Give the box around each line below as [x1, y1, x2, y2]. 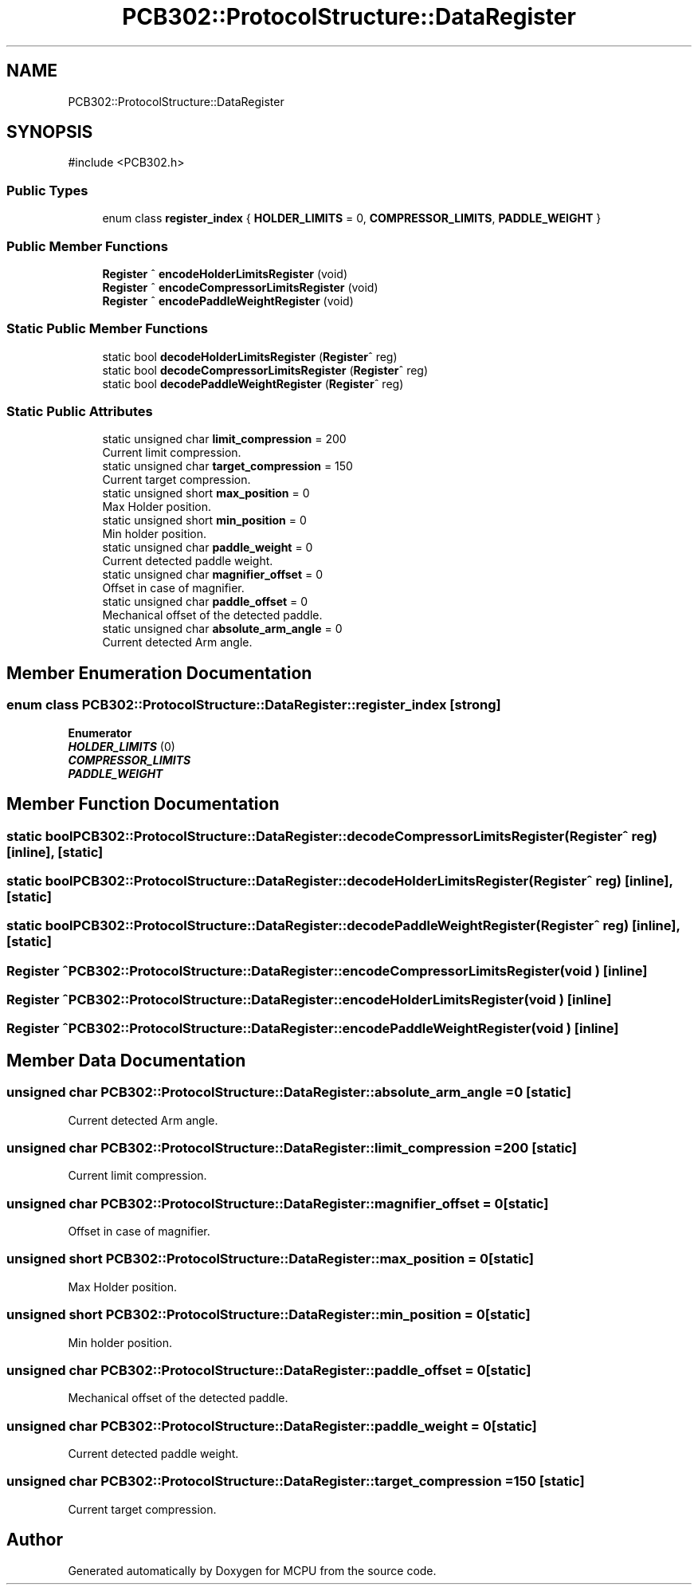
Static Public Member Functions [6, 320, 209, 337]
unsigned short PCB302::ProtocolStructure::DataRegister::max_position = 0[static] [6, 1251, 535, 1267]
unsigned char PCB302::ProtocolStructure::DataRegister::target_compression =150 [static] [6, 1473, 585, 1490]
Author [6, 1530, 63, 1550]
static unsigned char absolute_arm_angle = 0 [102, 622, 343, 636]
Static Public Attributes [6, 403, 153, 420]
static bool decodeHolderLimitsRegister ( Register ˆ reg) [102, 349, 398, 363]
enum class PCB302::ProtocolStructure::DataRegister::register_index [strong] [6, 697, 501, 713]
